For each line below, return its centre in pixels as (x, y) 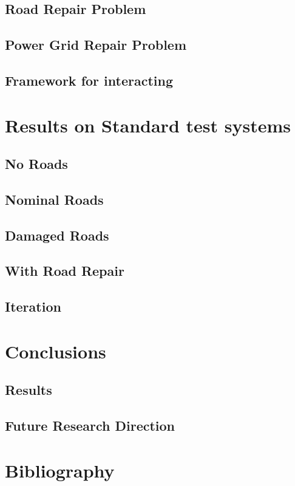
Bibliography (60, 470)
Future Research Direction (90, 426)
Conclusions (56, 351)
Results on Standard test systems (148, 125)
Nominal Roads (54, 199)
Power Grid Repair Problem (96, 45)
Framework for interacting (89, 80)
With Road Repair (65, 271)
